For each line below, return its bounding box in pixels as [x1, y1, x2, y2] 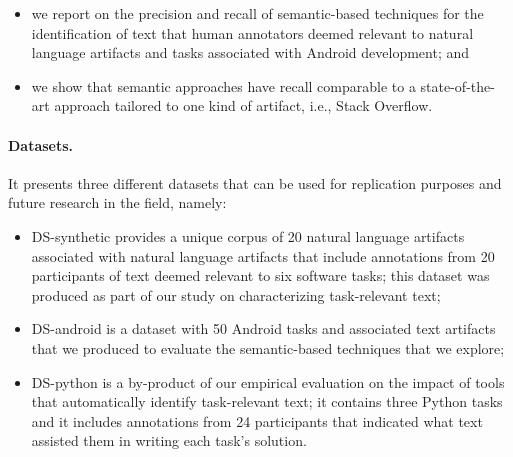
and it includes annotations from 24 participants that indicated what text [31, 410, 483, 431]
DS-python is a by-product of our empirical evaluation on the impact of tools [31, 371, 505, 392]
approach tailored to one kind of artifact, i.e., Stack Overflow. [54, 95, 433, 116]
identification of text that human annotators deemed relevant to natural [31, 22, 474, 43]
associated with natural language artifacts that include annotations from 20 [31, 245, 495, 266]
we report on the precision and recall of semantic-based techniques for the [31, 3, 484, 23]
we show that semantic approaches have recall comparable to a [31, 75, 416, 96]
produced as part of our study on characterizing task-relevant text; [31, 284, 441, 305]
